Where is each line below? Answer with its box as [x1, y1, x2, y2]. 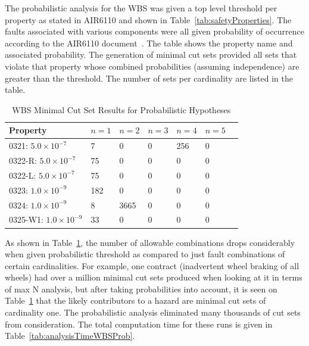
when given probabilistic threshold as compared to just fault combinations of [5, 248, 285, 260]
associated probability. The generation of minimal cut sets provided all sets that [5, 48, 297, 61]
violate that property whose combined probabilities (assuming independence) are [5, 60, 299, 72]
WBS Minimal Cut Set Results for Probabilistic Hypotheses [12, 103, 231, 116]
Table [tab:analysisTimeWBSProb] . [5, 329, 135, 342]
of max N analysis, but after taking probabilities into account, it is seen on [5, 282, 277, 295]
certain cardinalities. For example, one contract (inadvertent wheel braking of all [5, 259, 299, 272]
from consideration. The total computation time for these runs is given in [5, 317, 273, 330]
